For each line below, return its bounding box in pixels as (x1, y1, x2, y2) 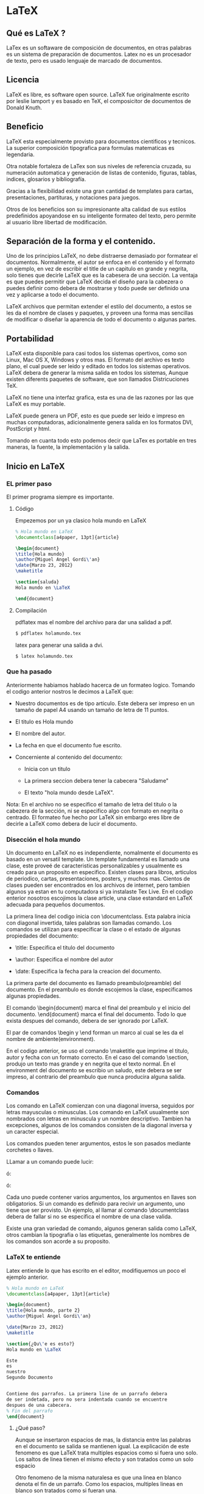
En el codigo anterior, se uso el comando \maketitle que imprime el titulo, (6, 1047, 189, 1055)
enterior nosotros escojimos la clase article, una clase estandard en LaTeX (6, 894, 193, 902)
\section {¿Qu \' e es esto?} (6, 1340, 75, 1347)
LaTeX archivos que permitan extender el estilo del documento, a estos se (6, 303, 192, 310)
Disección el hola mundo (6, 835, 81, 844)
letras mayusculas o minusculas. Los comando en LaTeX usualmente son (6, 1109, 189, 1116)
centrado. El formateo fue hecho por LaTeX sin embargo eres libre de (6, 813, 180, 820)
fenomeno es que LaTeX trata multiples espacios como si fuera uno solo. (15, 1449, 198, 1457)
